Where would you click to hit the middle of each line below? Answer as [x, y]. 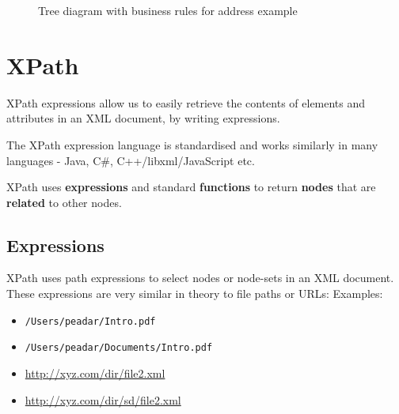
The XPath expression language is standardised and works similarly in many [192, 144]
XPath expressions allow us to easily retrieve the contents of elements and [186, 102]
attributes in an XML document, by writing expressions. [143, 118]
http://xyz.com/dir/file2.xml [95, 373]
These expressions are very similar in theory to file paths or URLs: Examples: [195, 294]
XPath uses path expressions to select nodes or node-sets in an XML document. [200, 278]
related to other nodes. [64, 202]
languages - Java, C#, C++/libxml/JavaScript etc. [131, 160]
